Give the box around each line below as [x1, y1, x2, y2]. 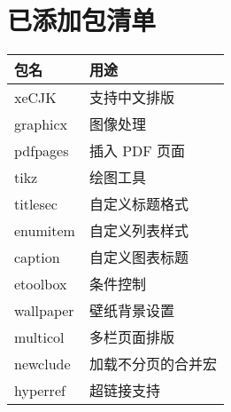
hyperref [14, 379, 65, 400]
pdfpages [14, 139, 69, 161]
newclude [14, 353, 71, 374]
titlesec [14, 193, 58, 214]
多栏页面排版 [89, 327, 174, 348]
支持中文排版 [89, 87, 174, 108]
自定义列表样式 [89, 220, 189, 242]
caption [14, 246, 60, 267]
